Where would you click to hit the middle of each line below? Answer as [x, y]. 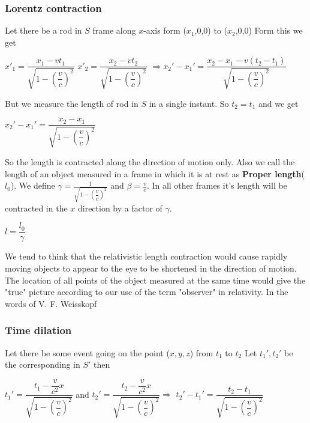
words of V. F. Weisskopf [51, 303]
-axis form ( [165, 30]
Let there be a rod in [43, 30]
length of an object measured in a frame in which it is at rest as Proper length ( [155, 173]
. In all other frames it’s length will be [217, 185]
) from [201, 352]
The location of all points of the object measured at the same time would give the [155, 280]
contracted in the [36, 208]
